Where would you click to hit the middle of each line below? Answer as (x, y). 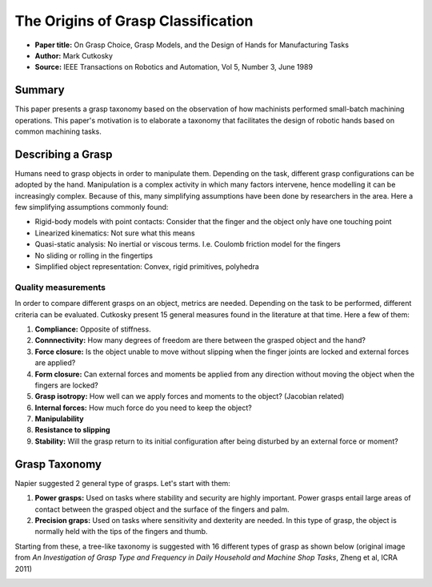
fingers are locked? (67, 385)
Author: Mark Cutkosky (74, 55)
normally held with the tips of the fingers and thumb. (121, 532)
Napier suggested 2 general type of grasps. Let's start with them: (123, 483)
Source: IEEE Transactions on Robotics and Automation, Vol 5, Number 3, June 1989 (174, 67)
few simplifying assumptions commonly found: (92, 207)
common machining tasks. (58, 131)
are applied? (55, 363)
